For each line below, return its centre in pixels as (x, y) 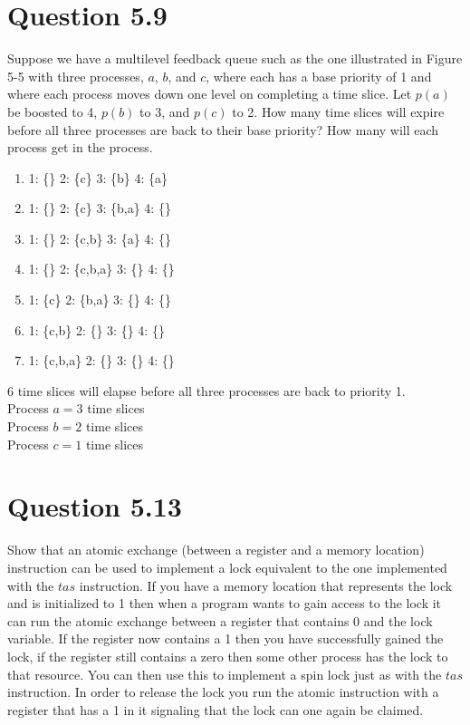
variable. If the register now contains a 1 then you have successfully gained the (225, 638)
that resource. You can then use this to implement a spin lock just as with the (225, 674)
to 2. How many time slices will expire (338, 111)
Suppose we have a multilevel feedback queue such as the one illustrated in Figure (235, 58)
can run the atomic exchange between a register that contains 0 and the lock (220, 620)
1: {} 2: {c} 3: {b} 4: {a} (98, 177)
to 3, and (165, 111)
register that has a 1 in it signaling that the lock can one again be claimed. (216, 709)
